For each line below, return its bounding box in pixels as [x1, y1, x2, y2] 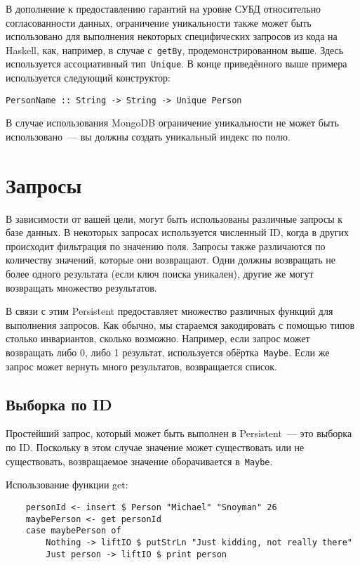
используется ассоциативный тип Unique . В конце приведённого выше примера [6, 56, 347, 71]
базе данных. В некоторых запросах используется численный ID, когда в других [6, 225, 349, 240]
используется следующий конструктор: [6, 70, 171, 85]
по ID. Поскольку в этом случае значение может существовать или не [6, 440, 305, 455]
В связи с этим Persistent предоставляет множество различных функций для [6, 304, 333, 318]
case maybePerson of [25, 526, 121, 536]
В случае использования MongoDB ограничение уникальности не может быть [6, 115, 339, 130]
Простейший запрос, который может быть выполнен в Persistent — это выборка [6, 426, 352, 441]
